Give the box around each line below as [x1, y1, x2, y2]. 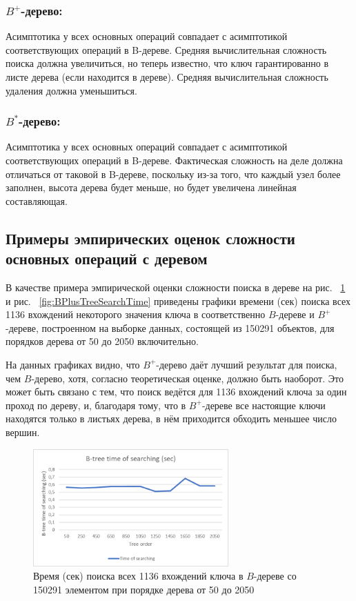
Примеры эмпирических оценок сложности [6, 227, 295, 248]
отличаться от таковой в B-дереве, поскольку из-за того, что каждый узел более [6, 166, 341, 181]
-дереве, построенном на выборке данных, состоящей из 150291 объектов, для [6, 320, 335, 335]
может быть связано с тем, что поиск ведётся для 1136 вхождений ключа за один [6, 384, 347, 399]
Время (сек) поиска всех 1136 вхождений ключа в [33, 569, 244, 583]
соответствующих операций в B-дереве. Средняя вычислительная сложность [6, 42, 327, 57]
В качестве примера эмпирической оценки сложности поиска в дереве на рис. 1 [6, 279, 346, 294]
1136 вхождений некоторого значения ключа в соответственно [6, 307, 266, 322]
